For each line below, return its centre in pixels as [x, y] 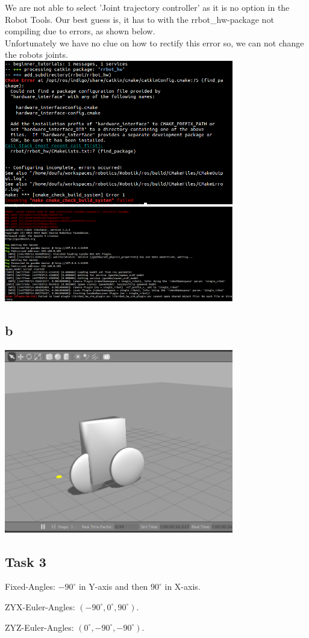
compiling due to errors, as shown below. [80, 31]
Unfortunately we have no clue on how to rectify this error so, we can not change [154, 42]
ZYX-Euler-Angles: [40, 606]
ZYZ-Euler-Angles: [39, 627]
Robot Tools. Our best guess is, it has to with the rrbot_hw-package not [139, 19]
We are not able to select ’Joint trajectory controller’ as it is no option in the [147, 7]
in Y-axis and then [113, 586]
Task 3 [26, 561]
